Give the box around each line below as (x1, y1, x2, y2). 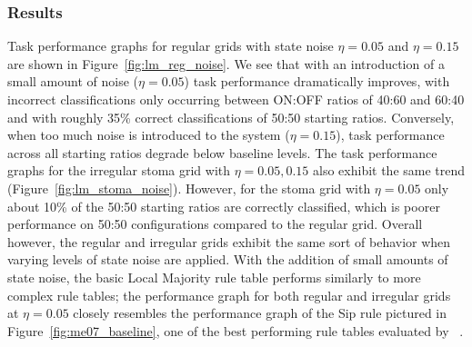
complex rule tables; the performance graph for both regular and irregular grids (7, 285, 451, 304)
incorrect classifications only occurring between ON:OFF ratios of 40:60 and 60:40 (7, 90, 465, 108)
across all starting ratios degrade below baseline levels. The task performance (7, 143, 437, 162)
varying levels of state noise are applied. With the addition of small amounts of (7, 250, 448, 269)
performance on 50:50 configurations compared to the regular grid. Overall (7, 214, 423, 233)
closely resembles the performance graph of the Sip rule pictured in (73, 303, 447, 322)
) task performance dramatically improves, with (184, 72, 450, 91)
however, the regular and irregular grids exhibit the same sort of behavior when (7, 232, 451, 251)
